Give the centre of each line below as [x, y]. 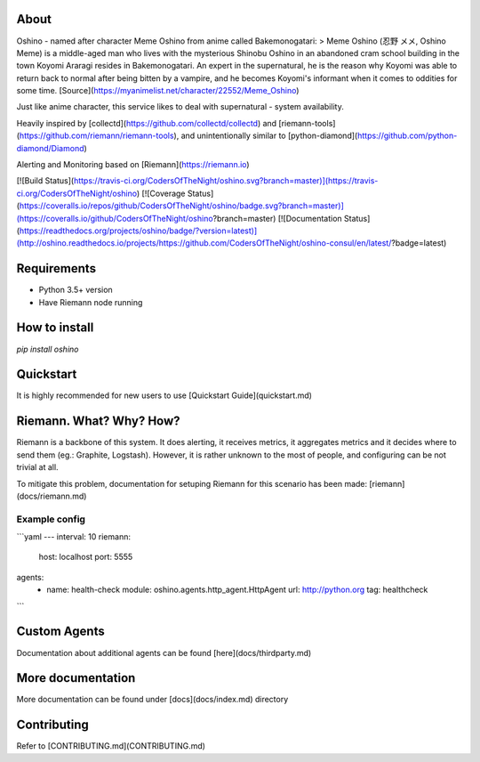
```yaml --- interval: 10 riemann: [73, 537]
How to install [55, 328]
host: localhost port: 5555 [86, 557]
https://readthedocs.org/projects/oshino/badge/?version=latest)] [138, 231]
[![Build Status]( [45, 181]
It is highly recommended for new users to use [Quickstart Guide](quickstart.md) [164, 395]
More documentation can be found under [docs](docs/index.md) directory [152, 700]
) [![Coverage [161, 193]
